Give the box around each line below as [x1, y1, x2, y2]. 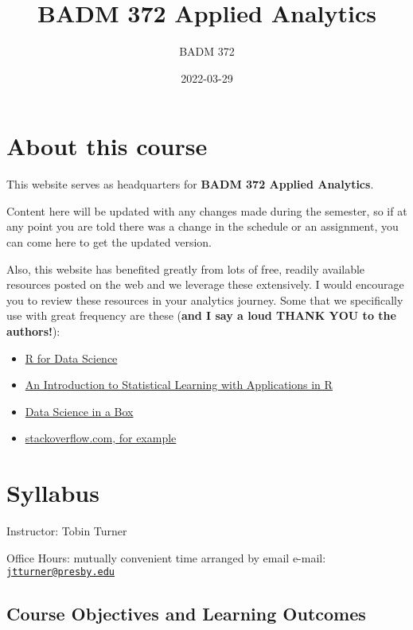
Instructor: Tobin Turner [6, 523, 127, 539]
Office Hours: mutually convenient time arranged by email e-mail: [6, 549, 326, 566]
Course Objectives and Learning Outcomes [6, 601, 366, 626]
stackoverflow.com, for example [25, 430, 177, 446]
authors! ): [6, 323, 60, 339]
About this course [6, 130, 208, 162]
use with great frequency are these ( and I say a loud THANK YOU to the [6, 307, 396, 324]
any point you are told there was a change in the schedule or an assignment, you [6, 218, 399, 235]
